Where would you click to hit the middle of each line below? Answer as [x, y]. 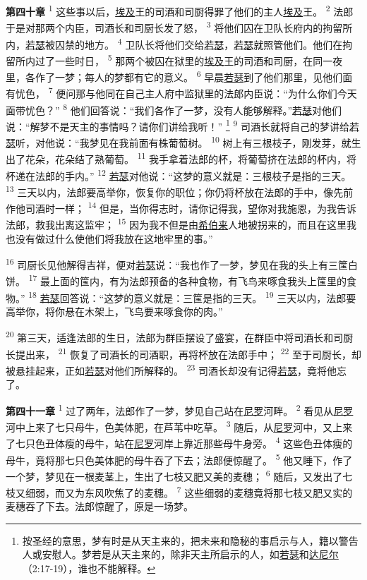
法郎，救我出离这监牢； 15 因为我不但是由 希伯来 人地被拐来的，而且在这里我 [181, 223]
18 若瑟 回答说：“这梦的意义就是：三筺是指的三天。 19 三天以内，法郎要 [192, 296]
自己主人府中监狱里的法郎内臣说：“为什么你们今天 [241, 93]
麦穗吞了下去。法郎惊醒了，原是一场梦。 [100, 506]
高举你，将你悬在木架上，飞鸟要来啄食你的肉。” [114, 311]
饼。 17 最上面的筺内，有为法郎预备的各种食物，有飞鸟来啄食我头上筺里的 [176, 280]
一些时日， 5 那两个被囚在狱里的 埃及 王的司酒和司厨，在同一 [194, 59]
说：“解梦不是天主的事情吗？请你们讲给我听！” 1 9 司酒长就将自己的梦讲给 [178, 125]
